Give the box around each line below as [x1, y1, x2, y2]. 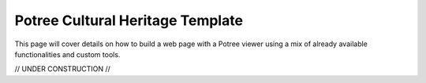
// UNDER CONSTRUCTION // [14, 64, 110, 74]
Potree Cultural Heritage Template [14, 12, 244, 29]
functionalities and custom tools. [14, 49, 121, 59]
